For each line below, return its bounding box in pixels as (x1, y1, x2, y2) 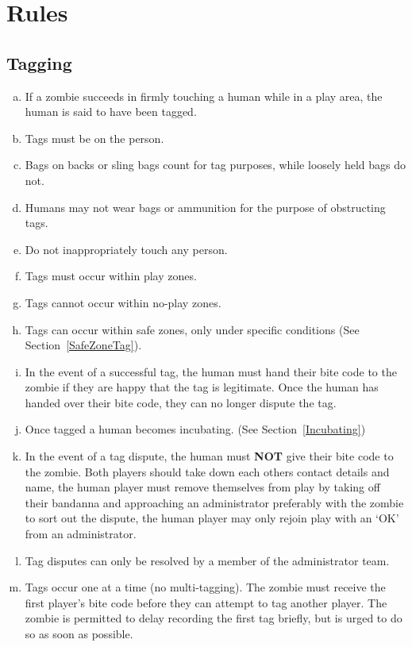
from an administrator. (25, 526, 137, 542)
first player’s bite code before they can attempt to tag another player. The (25, 594, 387, 610)
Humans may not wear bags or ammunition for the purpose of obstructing (25, 198, 386, 215)
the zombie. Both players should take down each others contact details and (25, 463, 390, 479)
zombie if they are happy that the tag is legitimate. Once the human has (25, 379, 379, 395)
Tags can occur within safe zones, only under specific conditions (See (25, 321, 360, 337)
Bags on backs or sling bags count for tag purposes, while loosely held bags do (25, 156, 406, 173)
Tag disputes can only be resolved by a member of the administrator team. (25, 552, 390, 568)
